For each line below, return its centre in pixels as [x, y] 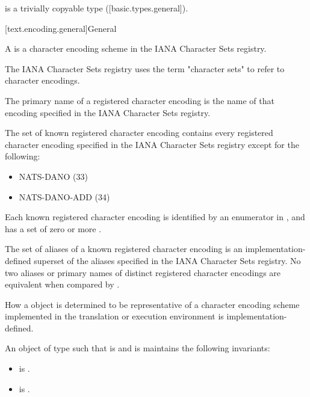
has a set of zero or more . [53, 228]
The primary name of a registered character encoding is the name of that [140, 100]
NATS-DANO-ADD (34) [64, 196]
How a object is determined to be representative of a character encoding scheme [152, 304]
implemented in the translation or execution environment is [114, 316]
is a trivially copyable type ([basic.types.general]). [97, 8]
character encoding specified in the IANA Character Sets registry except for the [152, 144]
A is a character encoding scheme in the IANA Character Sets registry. [136, 48]
